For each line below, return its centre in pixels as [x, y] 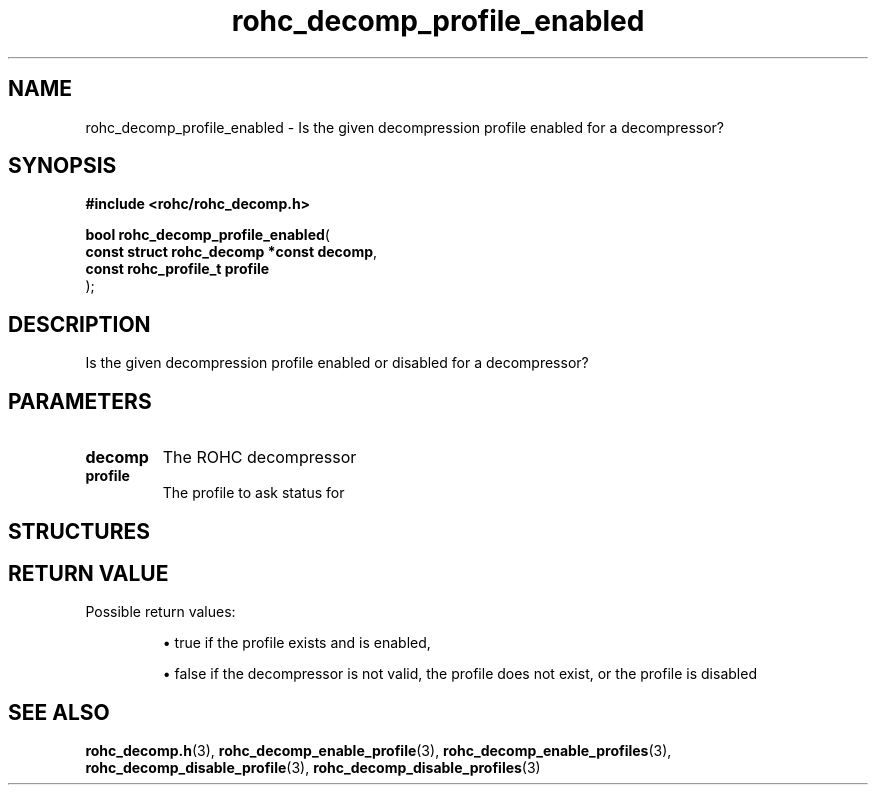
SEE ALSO [59, 712]
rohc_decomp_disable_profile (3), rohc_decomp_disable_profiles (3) [313, 768]
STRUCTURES [79, 531]
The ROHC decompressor [259, 457]
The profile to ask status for [253, 493]
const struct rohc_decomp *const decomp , [231, 252]
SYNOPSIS [62, 166]
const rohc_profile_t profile [177, 269]
